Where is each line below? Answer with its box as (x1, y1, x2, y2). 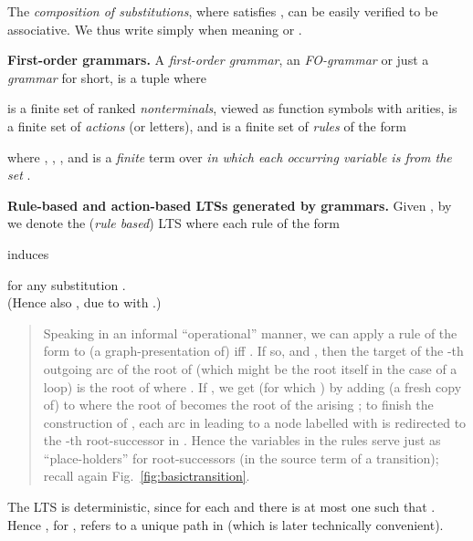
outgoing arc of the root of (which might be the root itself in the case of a (43, 359, 457, 378)
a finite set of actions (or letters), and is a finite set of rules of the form (7, 116, 406, 135)
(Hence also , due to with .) (7, 293, 162, 312)
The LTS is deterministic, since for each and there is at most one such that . (7, 497, 436, 516)
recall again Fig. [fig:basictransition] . (43, 466, 250, 485)
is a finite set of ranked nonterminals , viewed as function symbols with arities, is (7, 99, 457, 118)
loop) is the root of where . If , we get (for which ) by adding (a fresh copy (43, 377, 462, 396)
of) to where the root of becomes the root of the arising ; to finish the (43, 395, 434, 414)
